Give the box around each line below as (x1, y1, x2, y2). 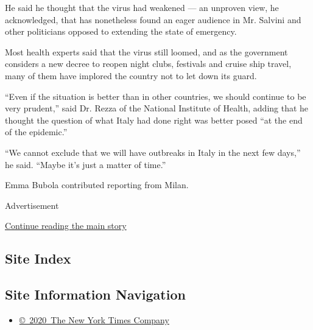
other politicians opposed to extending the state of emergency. (5, 25, 237, 38)
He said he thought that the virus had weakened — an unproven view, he (5, 1, 279, 13)
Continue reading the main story (5, 219, 127, 232)
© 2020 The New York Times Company (19, 313, 169, 326)
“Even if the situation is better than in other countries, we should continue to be (5, 90, 306, 102)
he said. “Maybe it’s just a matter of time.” (5, 158, 166, 170)
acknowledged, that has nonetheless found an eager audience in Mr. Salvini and (5, 13, 301, 26)
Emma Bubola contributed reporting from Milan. (5, 178, 189, 191)
